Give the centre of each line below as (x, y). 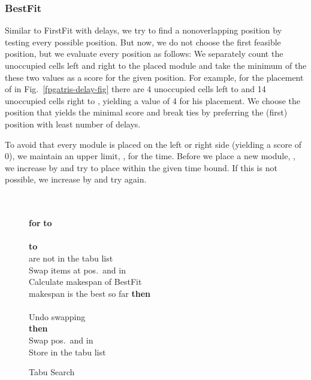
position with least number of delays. (73, 124)
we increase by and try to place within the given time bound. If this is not (141, 167)
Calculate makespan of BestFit (85, 282)
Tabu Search (52, 372)
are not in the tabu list (71, 258)
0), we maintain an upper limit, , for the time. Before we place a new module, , (150, 156)
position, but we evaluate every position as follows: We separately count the (144, 54)
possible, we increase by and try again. (76, 179)
